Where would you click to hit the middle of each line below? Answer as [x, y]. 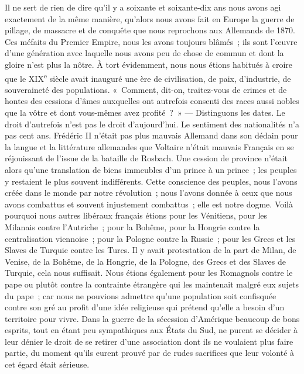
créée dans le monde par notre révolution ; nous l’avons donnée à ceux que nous [148, 193]
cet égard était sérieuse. [47, 364]
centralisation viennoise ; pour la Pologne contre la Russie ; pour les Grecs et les [150, 238]
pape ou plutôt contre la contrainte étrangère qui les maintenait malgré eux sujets [152, 284]
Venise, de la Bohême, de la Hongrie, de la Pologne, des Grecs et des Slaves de [145, 261]
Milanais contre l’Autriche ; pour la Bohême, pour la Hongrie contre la [132, 226]
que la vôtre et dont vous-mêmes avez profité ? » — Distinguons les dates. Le [145, 112]
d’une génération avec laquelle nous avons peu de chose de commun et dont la [144, 53]
